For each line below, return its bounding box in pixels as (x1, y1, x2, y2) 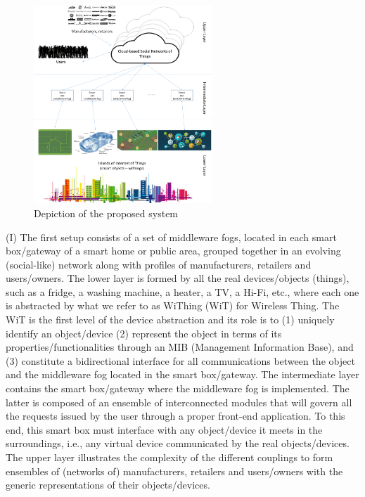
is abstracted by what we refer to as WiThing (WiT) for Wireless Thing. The (6, 298, 340, 313)
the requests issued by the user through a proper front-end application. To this (6, 408, 345, 423)
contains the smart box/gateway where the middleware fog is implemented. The (6, 381, 350, 396)
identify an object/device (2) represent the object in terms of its (6, 325, 282, 340)
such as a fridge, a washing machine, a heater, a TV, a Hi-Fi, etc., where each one (6, 284, 359, 299)
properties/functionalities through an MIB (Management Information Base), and (6, 340, 354, 354)
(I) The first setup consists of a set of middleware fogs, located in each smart (6, 229, 337, 244)
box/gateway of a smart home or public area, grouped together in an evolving (6, 243, 341, 258)
